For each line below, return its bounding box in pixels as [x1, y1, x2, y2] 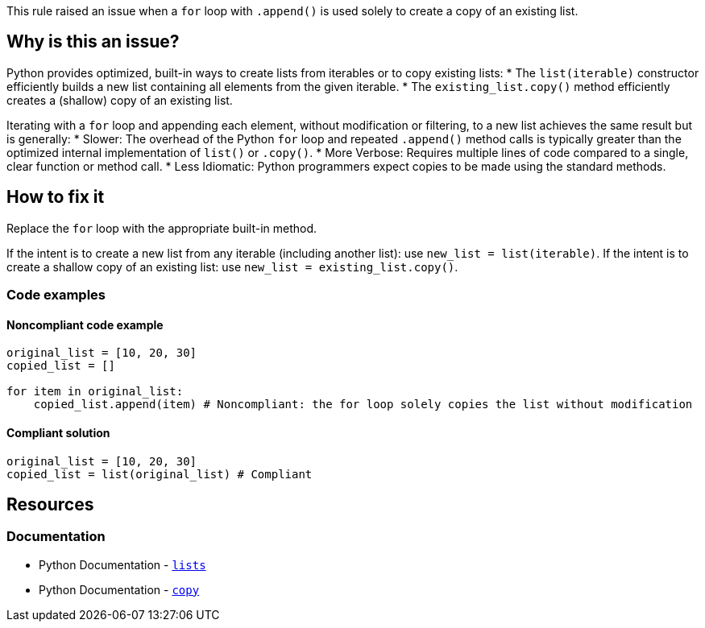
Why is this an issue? [6, 31, 180, 52]
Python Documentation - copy [39, 582, 200, 597]
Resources [6, 494, 94, 514]
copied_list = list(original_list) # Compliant [6, 467, 313, 481]
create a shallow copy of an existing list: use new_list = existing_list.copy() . [6, 259, 458, 274]
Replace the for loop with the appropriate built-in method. [6, 221, 317, 235]
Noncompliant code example [6, 317, 164, 332]
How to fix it [6, 187, 105, 208]
